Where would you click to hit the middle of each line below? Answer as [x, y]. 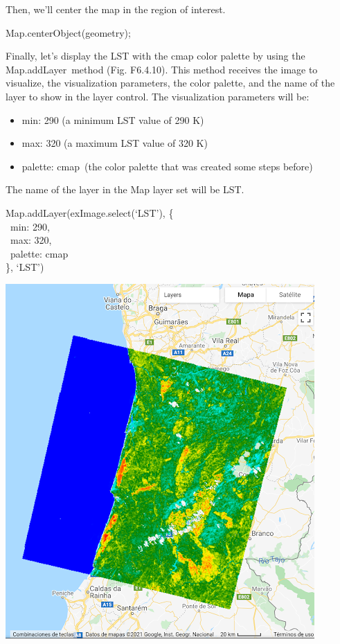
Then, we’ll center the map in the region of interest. [116, 9]
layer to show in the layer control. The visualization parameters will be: [158, 96]
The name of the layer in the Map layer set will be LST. [125, 189]
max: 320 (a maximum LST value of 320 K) [115, 143]
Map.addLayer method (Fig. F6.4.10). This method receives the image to [162, 69]
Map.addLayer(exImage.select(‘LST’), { [90, 212]
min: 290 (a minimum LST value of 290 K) [113, 119]
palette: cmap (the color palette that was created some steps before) [167, 166]
